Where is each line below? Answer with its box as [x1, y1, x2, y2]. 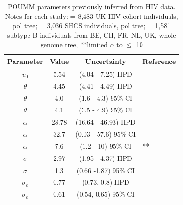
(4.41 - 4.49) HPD [79, 80, 132, 91]
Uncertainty [85, 56, 126, 66]
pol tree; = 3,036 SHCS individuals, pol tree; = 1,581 [13, 20, 171, 31]
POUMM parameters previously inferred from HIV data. [7, 1, 176, 11]
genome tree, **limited [40, 39, 108, 49]
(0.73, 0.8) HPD [82, 177, 129, 187]
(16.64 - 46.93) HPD [75, 117, 136, 127]
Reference [142, 56, 176, 66]
